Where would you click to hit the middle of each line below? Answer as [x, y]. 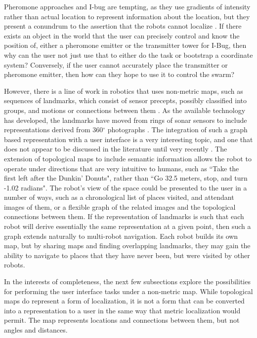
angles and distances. [36, 330]
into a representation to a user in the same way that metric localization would [122, 310]
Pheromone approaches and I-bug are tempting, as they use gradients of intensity [127, 6]
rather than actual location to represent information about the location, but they [127, 16]
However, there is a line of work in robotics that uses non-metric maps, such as [124, 91]
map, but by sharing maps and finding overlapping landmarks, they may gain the [127, 245]
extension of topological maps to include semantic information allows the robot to [128, 158]
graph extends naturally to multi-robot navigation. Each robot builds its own [121, 236]
